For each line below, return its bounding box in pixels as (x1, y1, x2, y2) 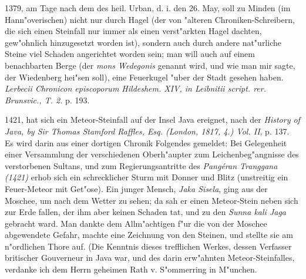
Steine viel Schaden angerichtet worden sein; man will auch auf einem (5, 48, 255, 60)
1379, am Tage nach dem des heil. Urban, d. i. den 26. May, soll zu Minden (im (5, 2, 291, 14)
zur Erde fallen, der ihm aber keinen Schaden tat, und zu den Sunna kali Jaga (5, 206, 286, 218)
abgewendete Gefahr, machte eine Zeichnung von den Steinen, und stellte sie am (5, 228, 294, 241)
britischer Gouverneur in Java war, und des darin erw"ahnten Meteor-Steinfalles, (5, 251, 295, 264)
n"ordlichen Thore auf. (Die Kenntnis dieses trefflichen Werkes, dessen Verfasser (5, 240, 292, 252)
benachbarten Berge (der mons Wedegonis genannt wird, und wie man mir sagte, (5, 59, 295, 71)
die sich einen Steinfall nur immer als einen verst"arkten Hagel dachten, (5, 25, 262, 37)
